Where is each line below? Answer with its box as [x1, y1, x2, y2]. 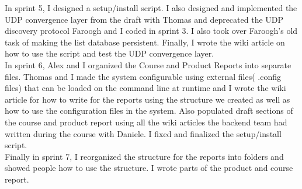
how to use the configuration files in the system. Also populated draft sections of [5, 104, 293, 117]
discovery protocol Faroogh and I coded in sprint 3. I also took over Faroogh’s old [5, 24, 298, 37]
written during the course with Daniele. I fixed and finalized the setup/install [5, 127, 282, 139]
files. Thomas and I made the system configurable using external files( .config [5, 70, 282, 82]
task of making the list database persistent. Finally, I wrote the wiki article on [5, 36, 285, 48]
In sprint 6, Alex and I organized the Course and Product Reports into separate [5, 58, 291, 71]
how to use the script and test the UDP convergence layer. [5, 47, 214, 60]
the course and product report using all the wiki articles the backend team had [5, 116, 287, 128]
